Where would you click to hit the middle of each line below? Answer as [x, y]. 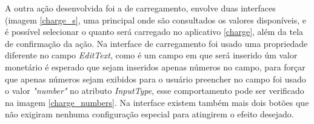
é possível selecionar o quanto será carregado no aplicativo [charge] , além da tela [154, 32]
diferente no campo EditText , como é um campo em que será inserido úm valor [151, 55]
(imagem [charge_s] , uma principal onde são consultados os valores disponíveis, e [155, 20]
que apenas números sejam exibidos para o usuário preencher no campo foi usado [155, 79]
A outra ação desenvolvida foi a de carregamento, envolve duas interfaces [140, 8]
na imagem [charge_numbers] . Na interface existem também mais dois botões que [157, 102]
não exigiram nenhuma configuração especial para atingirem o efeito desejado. [149, 114]
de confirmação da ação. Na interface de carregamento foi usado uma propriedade [156, 43]
